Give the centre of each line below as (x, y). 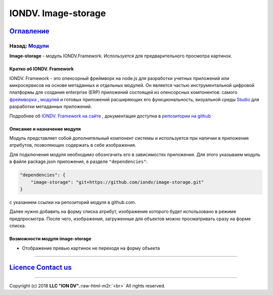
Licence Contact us (40, 267)
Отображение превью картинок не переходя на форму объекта (91, 248)
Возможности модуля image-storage (50, 239)
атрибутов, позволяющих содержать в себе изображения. (73, 145)
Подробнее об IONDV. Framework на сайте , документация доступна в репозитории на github (110, 116)
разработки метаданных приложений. (51, 107)
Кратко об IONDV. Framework (42, 69)
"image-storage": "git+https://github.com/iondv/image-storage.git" (117, 182)
